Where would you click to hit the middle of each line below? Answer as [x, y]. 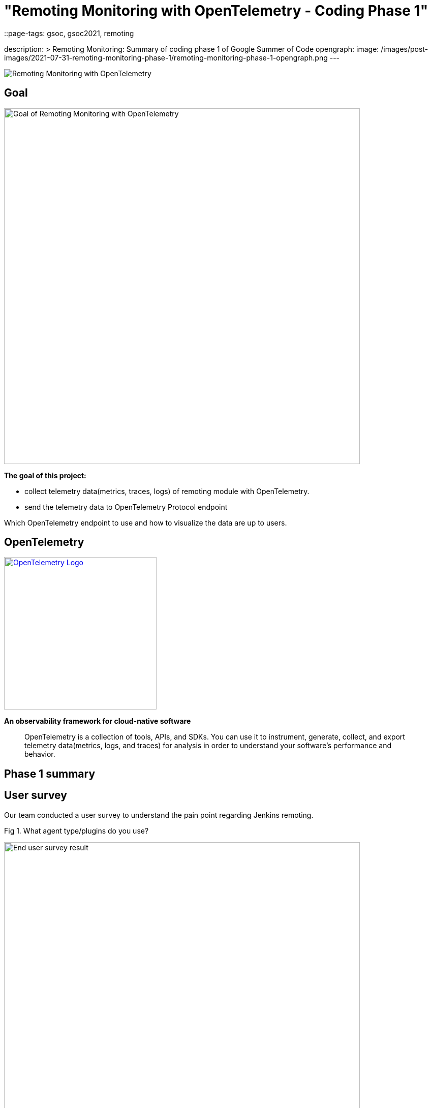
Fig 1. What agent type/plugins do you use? [76, 830]
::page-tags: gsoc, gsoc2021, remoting [69, 33]
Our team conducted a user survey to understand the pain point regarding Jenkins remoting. [159, 815]
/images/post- [405, 49]
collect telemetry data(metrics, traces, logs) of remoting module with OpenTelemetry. [167, 491]
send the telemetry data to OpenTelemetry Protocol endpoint [126, 507]
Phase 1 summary [50, 774]
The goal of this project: [45, 475]
